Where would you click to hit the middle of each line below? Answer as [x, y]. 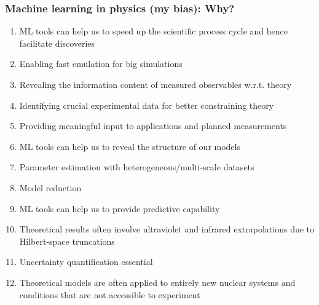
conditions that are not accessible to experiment [110, 294]
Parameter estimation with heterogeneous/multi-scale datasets [137, 167]
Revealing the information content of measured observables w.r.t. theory [156, 84]
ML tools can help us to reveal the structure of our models [130, 146]
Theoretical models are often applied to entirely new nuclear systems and [157, 282]
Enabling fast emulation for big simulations [101, 64]
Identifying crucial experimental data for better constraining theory [147, 105]
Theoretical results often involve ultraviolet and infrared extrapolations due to [167, 229]
